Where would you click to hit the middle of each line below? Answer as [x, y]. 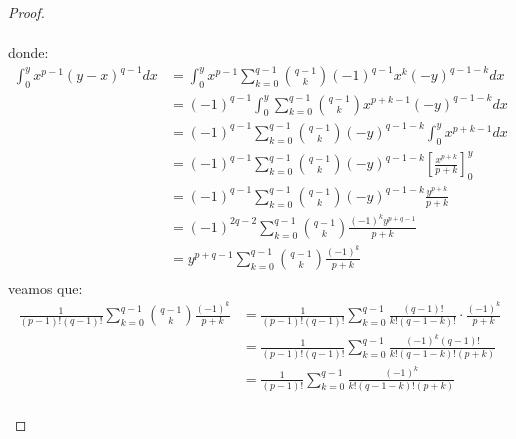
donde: [28, 52]
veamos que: [45, 287]
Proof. [26, 12]
